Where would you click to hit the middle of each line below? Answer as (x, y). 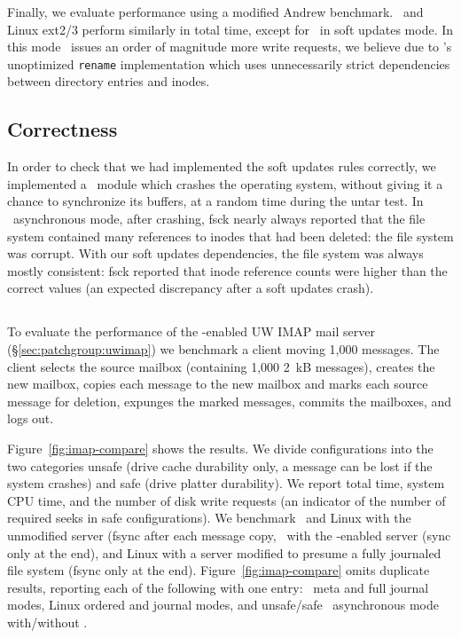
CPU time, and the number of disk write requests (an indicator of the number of (227, 500)
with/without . (47, 622)
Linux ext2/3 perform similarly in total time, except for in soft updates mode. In (230, 29)
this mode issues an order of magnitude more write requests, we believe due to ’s (230, 47)
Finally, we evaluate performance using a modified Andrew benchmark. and (215, 12)
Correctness (63, 129)
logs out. (31, 418)
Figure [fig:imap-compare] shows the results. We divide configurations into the (220, 448)
